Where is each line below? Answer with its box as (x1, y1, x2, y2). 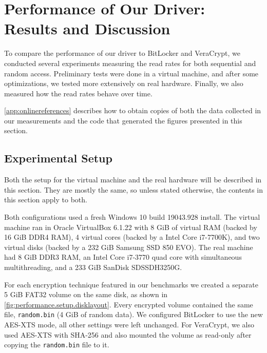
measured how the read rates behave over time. (4, 88, 152, 98)
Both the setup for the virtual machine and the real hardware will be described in (4, 174, 262, 185)
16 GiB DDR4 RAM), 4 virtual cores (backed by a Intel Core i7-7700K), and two (4, 232, 260, 242)
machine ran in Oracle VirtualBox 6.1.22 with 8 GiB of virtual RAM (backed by (4, 221, 257, 232)
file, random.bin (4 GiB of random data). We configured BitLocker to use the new (4, 309, 263, 320)
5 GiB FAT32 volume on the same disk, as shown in (4, 289, 168, 300)
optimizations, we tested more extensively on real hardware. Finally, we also (4, 78, 243, 89)
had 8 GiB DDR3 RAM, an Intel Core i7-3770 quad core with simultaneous (4, 252, 242, 262)
